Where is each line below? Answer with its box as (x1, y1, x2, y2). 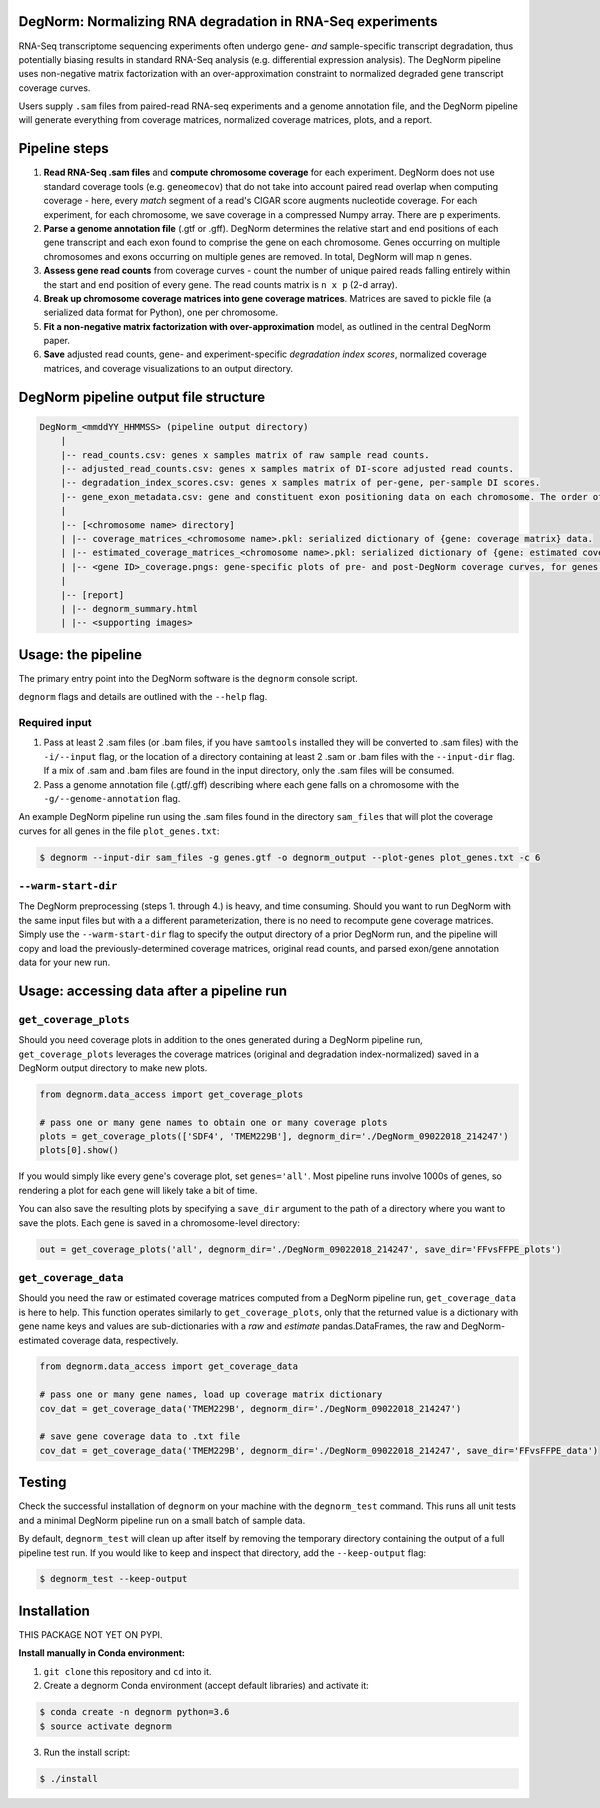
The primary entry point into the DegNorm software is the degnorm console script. (18, 672, 359, 684)
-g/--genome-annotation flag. (43, 792, 181, 804)
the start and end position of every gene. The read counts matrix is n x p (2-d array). (43, 278, 398, 290)
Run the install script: (43, 1746, 131, 1758)
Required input (18, 715, 92, 729)
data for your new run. (18, 956, 111, 968)
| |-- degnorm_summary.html (60, 603, 199, 614)
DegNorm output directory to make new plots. (18, 1061, 208, 1074)
